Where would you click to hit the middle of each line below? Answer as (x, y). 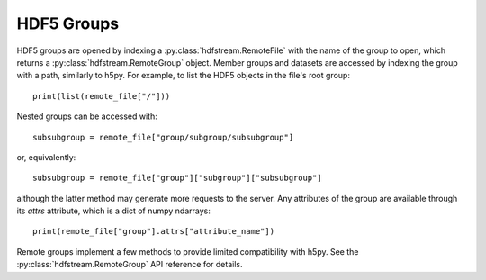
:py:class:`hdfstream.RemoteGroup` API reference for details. (130, 265)
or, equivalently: (46, 157)
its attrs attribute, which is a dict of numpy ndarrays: (113, 211)
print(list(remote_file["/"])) (102, 96)
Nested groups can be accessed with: (87, 116)
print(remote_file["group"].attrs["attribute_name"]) (153, 231)
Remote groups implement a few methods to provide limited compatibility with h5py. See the (188, 251)
